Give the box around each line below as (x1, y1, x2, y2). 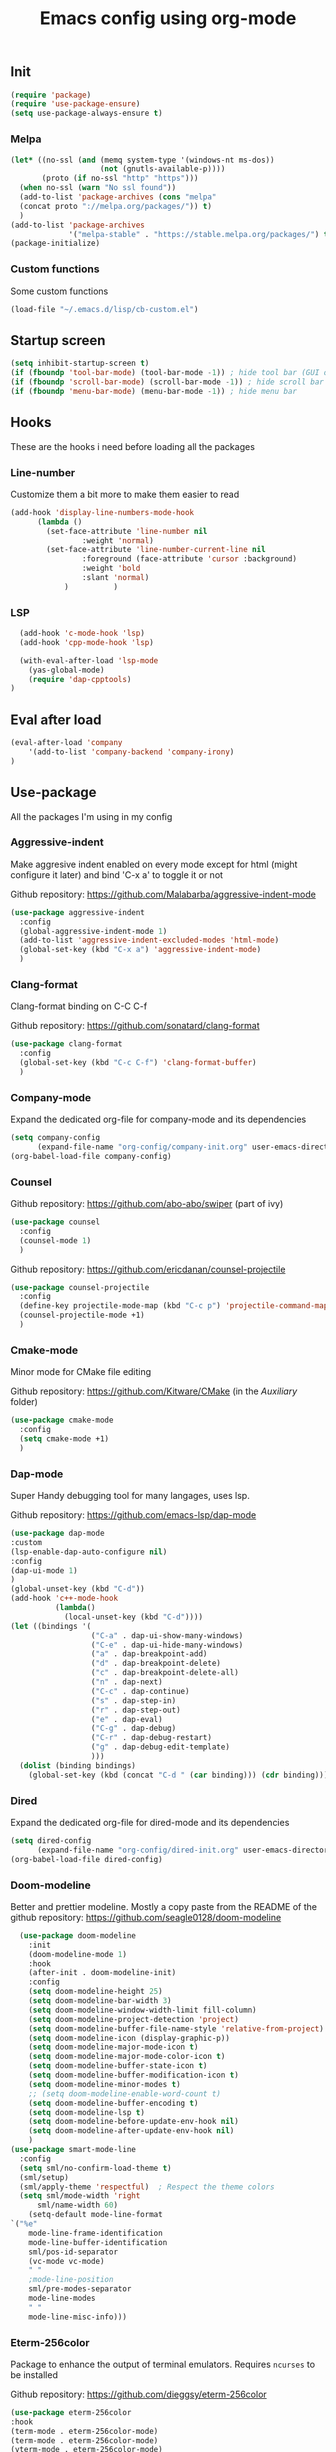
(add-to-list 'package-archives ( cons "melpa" (19, 192, 217, 202)
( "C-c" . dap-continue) (90, 1686, 190, 1696)
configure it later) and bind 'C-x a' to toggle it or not (10, 868, 223, 881)
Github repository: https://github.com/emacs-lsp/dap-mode (10, 1509, 257, 1521)
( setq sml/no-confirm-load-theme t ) (19, 2163, 172, 2173)
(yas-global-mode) (28, 665, 105, 675)
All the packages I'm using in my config (10, 810, 173, 822)
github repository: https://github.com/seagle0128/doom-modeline (10, 1911, 282, 1923)
